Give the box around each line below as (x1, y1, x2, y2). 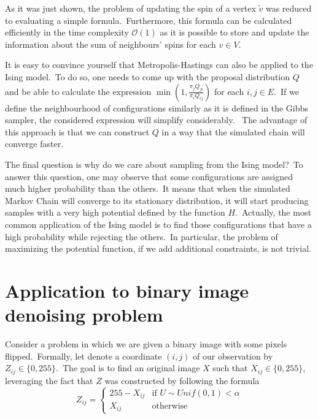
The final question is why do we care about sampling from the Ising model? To (5, 157, 303, 170)
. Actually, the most (235, 206, 311, 219)
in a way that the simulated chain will (161, 125, 305, 138)
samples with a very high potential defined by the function (5, 206, 225, 219)
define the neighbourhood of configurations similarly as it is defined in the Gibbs (5, 101, 308, 114)
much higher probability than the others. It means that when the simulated (5, 182, 290, 195)
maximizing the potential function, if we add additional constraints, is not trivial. (5, 242, 311, 255)
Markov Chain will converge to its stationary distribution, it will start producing (5, 194, 309, 206)
